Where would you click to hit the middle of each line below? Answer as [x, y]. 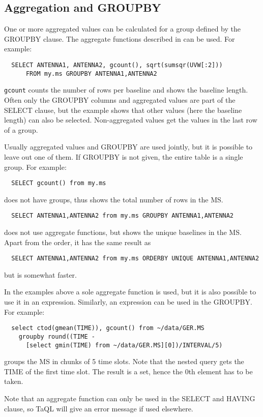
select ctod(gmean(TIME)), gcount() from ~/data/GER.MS [108, 328]
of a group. [21, 129]
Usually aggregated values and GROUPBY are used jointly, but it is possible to [128, 147]
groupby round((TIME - [57, 336]
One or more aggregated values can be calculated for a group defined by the [122, 29]
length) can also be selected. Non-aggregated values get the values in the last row [131, 120]
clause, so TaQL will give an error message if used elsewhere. [99, 408]
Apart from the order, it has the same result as [78, 242]
